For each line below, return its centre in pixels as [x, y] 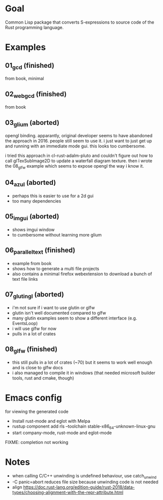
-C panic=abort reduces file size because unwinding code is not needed [85, 482]
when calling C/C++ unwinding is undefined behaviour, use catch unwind [84, 476]
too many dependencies [36, 201]
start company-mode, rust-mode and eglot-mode [62, 433]
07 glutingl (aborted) [35, 295]
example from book [32, 263]
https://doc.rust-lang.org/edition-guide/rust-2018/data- [79, 487]
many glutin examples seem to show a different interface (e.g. [74, 318]
